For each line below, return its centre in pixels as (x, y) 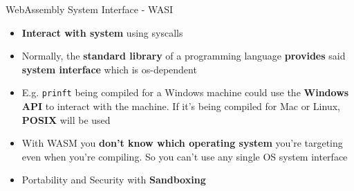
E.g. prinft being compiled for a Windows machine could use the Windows (185, 92)
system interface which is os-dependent (109, 69)
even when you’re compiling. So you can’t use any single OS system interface (185, 156)
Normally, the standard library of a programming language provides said (184, 56)
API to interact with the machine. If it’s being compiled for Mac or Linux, (181, 106)
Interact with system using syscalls (102, 32)
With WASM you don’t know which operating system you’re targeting (182, 143)
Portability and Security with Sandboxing (114, 180)
